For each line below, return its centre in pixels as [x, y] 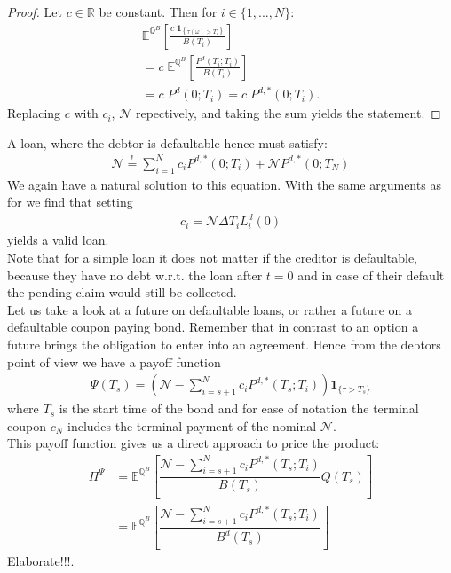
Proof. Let [35, 12]
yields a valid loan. [58, 240]
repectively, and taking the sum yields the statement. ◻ [288, 113]
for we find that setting [70, 202]
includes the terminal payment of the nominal [192, 425]
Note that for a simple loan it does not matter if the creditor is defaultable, [212, 258]
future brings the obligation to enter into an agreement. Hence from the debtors [224, 344]
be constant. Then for [158, 12]
